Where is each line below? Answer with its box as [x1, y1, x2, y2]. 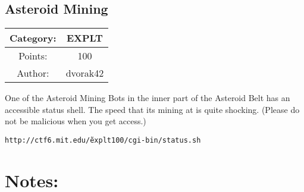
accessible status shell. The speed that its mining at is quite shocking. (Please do [5, 103, 300, 115]
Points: [18, 49, 48, 63]
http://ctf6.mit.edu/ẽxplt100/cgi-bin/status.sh [5, 136, 201, 144]
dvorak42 [65, 66, 104, 80]
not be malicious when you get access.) [5, 115, 146, 127]
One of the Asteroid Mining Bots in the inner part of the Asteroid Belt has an [5, 92, 290, 104]
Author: [17, 66, 49, 80]
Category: [10, 31, 57, 45]
